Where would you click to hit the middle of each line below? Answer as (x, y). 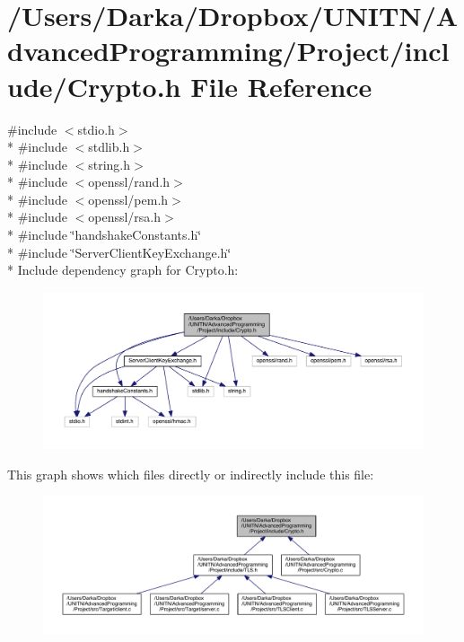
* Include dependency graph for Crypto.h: (123, 270)
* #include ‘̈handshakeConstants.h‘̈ (105, 235)
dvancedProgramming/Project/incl (228, 51)
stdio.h (96, 129)
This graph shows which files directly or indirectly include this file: (191, 474)
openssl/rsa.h (125, 217)
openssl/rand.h (129, 182)
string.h (109, 164)
